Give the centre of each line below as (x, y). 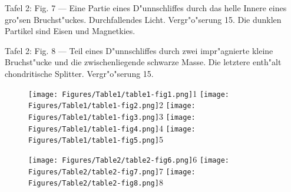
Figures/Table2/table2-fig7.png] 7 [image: (112, 171)
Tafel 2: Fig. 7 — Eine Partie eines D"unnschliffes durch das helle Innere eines (146, 8)
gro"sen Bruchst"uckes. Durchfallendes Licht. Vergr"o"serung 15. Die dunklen (143, 19)
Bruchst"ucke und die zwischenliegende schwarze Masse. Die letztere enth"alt (143, 62)
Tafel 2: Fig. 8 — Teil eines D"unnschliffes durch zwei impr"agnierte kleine (139, 50)
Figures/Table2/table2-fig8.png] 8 (96, 182)
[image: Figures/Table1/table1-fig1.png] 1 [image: (129, 93)
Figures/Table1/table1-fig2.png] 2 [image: (112, 105)
